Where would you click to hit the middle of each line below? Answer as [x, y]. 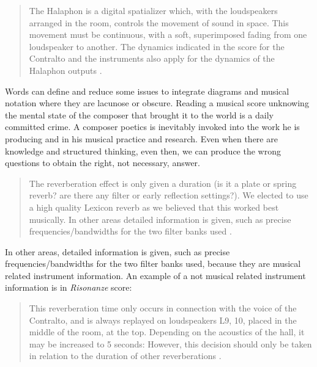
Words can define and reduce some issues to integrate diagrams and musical [147, 91]
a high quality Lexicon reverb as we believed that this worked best [154, 207]
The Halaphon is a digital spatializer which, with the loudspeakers [153, 10]
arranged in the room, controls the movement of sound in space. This [159, 22]
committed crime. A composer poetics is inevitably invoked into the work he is [152, 127]
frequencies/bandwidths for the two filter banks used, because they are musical [153, 263]
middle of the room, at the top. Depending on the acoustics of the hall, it [167, 332]
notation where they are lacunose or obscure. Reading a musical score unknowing [157, 103]
